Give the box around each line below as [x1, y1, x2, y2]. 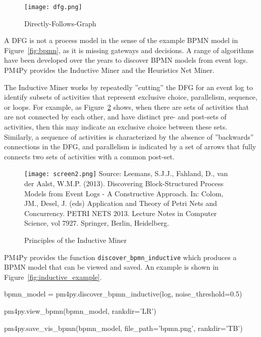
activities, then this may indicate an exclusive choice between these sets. [4, 121, 228, 132]
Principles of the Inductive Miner [24, 235, 127, 245]
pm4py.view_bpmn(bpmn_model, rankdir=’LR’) [4, 306, 156, 316]
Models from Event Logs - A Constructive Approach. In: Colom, [24, 188, 224, 198]
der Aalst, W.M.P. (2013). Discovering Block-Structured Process [24, 178, 224, 189]
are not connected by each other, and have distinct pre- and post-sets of [4, 111, 227, 122]
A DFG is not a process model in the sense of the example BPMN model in [4, 35, 238, 46]
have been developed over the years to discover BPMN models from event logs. [4, 55, 248, 65]
